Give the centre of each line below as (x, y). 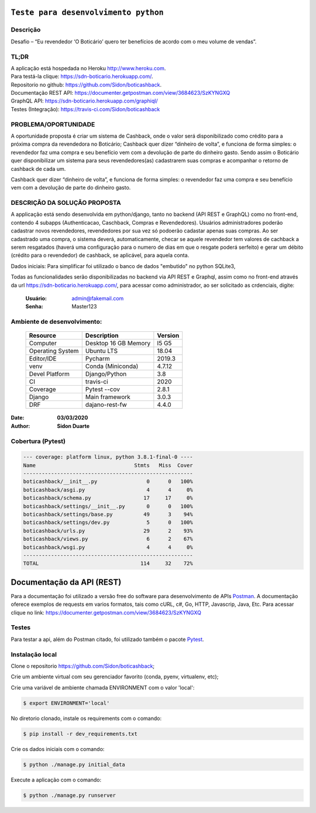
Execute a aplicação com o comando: (56, 780)
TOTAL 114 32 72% (108, 564)
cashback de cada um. (38, 169)
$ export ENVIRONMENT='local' (66, 703)
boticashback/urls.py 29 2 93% (108, 531)
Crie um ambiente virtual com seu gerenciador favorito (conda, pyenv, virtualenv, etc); (115, 677)
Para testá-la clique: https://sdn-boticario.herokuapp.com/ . (82, 77)
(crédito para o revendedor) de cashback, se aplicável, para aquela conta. (100, 255)
